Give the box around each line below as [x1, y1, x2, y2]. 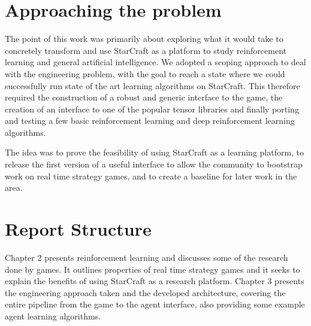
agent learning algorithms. [5, 309, 101, 322]
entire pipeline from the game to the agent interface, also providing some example [5, 298, 305, 310]
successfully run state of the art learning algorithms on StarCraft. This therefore [5, 79, 300, 92]
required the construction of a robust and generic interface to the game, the [5, 91, 283, 103]
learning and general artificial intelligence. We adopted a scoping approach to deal [5, 56, 306, 68]
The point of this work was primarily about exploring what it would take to [5, 32, 283, 45]
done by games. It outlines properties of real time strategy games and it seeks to [5, 263, 300, 275]
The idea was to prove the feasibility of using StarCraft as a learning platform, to [5, 146, 304, 159]
